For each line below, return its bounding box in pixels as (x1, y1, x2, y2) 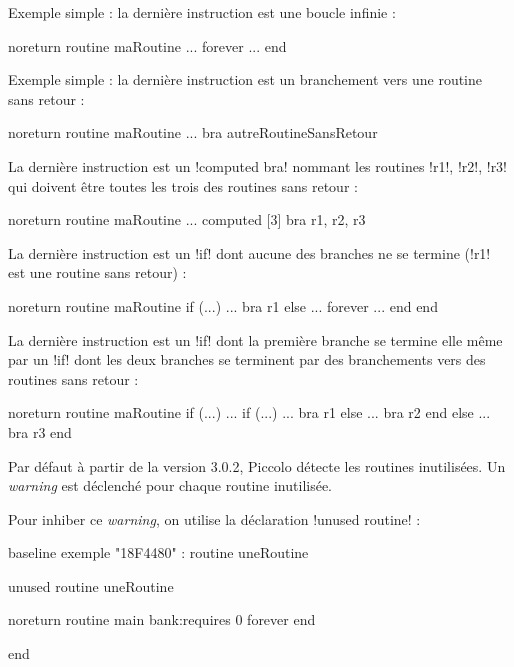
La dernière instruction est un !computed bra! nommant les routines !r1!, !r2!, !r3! (8, 155, 508, 176)
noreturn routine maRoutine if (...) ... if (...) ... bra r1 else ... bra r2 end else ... (8, 402, 491, 423)
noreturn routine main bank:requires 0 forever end (8, 609, 316, 630)
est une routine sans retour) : (8, 262, 187, 283)
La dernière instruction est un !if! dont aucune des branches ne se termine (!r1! (8, 242, 491, 263)
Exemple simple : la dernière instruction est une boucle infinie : (8, 2, 396, 22)
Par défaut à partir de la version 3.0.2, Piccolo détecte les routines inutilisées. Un (8, 455, 506, 476)
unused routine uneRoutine (8, 575, 174, 596)
